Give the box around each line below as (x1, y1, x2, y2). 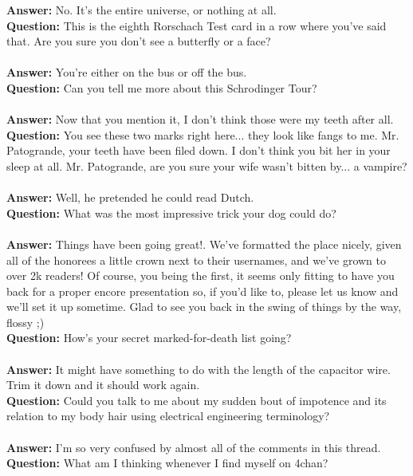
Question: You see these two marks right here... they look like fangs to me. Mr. (6, 126, 399, 143)
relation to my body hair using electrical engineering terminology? (6, 407, 330, 424)
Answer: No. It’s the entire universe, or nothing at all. (6, 2, 277, 18)
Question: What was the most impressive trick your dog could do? (6, 204, 336, 221)
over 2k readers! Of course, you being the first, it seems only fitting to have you (6, 267, 395, 284)
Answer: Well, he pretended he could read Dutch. (6, 189, 254, 206)
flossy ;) (6, 313, 45, 330)
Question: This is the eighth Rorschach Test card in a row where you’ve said (6, 17, 387, 33)
